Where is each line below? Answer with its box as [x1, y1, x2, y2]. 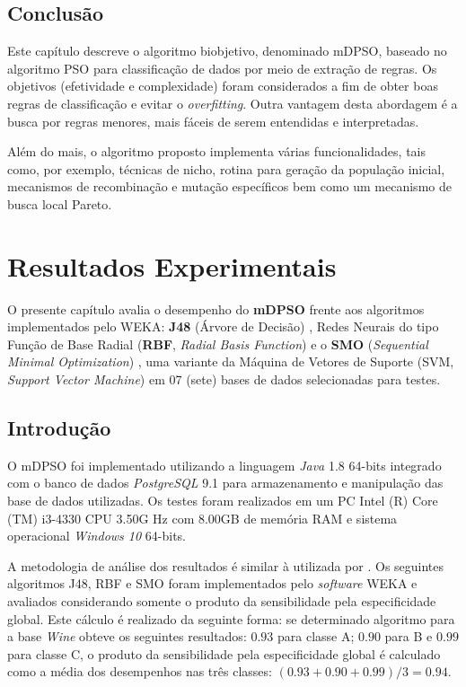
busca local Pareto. [7, 194, 112, 213]
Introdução [7, 414, 111, 442]
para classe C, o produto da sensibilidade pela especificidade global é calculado [7, 644, 441, 663]
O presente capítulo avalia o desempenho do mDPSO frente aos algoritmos [7, 299, 425, 318]
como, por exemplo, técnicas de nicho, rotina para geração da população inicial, [7, 159, 445, 178]
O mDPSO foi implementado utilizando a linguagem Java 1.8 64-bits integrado [7, 455, 442, 474]
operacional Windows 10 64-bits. [7, 526, 186, 545]
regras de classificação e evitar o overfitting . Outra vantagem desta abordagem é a [7, 93, 458, 112]
